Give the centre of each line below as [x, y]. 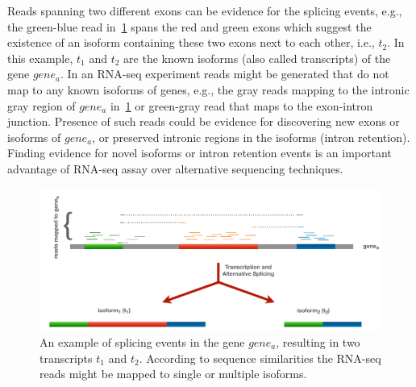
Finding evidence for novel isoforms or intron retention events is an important [200, 153]
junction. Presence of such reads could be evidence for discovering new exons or [204, 121]
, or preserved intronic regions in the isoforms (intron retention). [251, 137]
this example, [40, 58]
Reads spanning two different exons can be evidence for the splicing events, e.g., [205, 10]
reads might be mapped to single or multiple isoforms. [173, 374]
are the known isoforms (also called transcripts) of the [257, 58]
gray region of [42, 105]
